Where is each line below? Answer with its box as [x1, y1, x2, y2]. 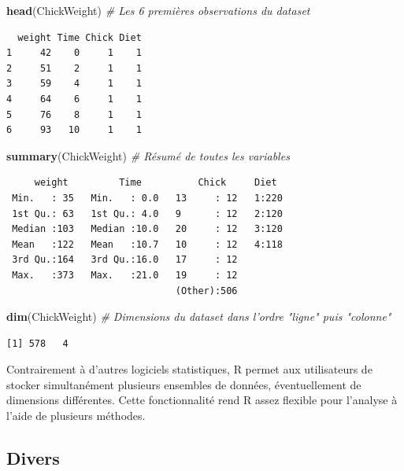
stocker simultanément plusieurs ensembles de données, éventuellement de [6, 376, 361, 392]
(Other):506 [175, 285, 238, 296]
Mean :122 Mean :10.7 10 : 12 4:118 [12, 238, 283, 250]
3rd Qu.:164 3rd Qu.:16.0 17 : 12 [12, 254, 238, 266]
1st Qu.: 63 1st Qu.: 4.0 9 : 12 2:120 [12, 208, 283, 219]
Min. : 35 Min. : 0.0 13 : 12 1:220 [12, 192, 283, 204]
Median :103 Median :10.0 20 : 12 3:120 [12, 223, 283, 235]
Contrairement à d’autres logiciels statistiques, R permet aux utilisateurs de [6, 361, 372, 377]
